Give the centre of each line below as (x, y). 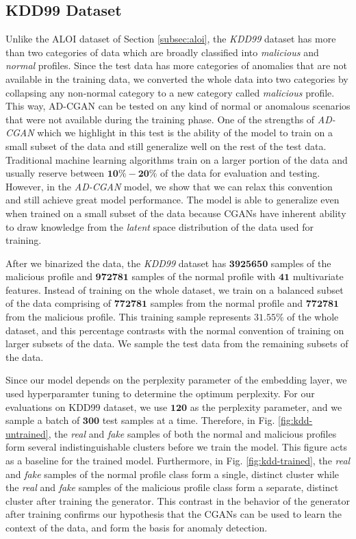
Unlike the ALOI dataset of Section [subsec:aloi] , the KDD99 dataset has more (171, 39)
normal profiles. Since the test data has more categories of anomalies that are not (177, 65)
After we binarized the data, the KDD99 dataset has (116, 263)
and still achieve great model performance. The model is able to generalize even (173, 200)
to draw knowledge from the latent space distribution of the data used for (160, 226)
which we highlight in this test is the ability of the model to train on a (185, 133)
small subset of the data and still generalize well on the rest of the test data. (166, 146)
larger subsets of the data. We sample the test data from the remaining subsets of (177, 343)
